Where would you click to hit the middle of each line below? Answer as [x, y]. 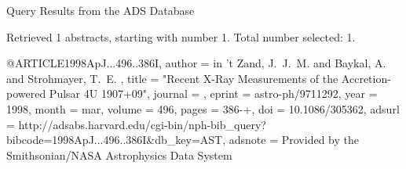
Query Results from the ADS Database [101, 10]
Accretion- [366, 78]
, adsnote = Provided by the [291, 140]
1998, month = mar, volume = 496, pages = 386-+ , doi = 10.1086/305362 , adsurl [203, 108]
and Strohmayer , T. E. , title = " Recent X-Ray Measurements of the [172, 78]
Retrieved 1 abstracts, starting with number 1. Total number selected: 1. [181, 36]
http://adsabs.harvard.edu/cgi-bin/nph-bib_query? [142, 124]
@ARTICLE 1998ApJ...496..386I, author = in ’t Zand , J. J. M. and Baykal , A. [196, 63]
